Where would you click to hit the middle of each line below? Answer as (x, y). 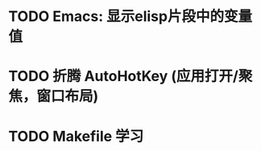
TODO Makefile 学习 (76, 136)
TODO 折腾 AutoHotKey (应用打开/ (124, 76)
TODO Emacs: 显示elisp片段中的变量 (130, 16)
